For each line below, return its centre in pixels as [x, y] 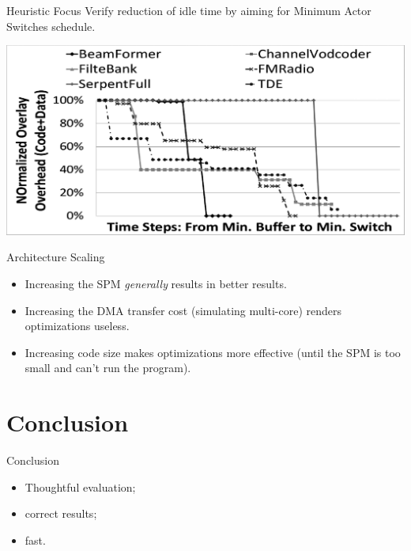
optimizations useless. [77, 326]
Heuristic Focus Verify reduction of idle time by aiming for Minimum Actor [189, 10]
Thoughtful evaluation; [80, 486]
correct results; [61, 513]
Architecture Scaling [56, 257]
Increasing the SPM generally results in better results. [156, 284]
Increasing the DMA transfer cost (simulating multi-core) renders [183, 310]
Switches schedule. [51, 26]
